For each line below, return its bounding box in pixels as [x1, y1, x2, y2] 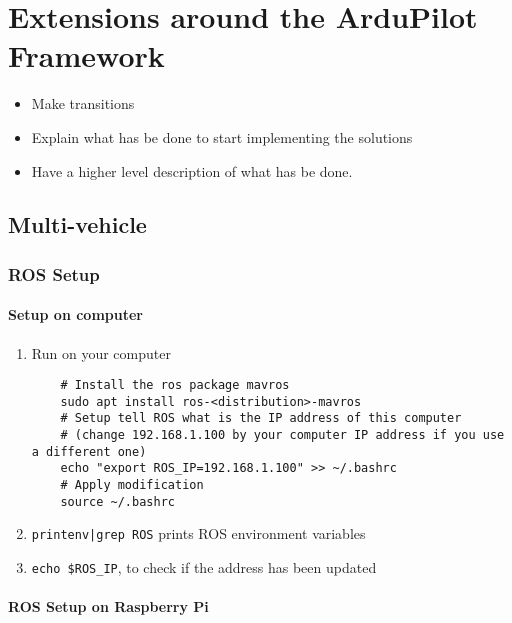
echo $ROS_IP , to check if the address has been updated [31, 557, 377, 578]
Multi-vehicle [8, 209, 147, 240]
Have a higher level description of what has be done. [31, 160, 353, 181]
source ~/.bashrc [60, 494, 175, 509]
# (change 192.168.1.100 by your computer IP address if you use [60, 428, 505, 443]
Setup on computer [8, 304, 143, 325]
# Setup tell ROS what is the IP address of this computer [60, 411, 462, 426]
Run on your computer [31, 342, 171, 363]
